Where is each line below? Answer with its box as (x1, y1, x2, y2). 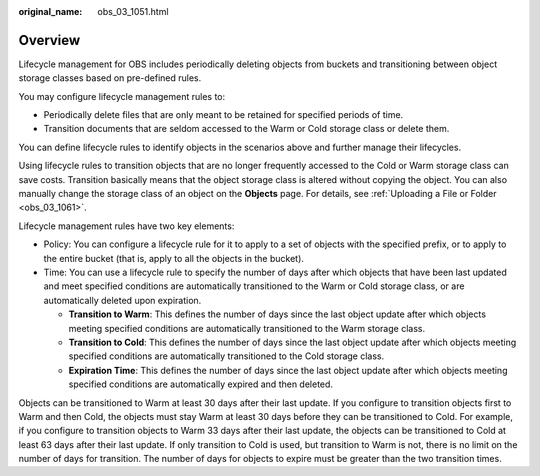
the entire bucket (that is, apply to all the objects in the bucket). (43, 252, 305, 264)
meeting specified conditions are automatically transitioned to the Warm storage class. (68, 322, 425, 334)
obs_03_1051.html (97, 6, 169, 17)
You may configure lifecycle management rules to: (18, 90, 226, 102)
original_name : (18, 6, 83, 17)
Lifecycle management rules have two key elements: (18, 220, 235, 232)
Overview (18, 31, 81, 49)
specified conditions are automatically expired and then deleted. (68, 378, 334, 390)
